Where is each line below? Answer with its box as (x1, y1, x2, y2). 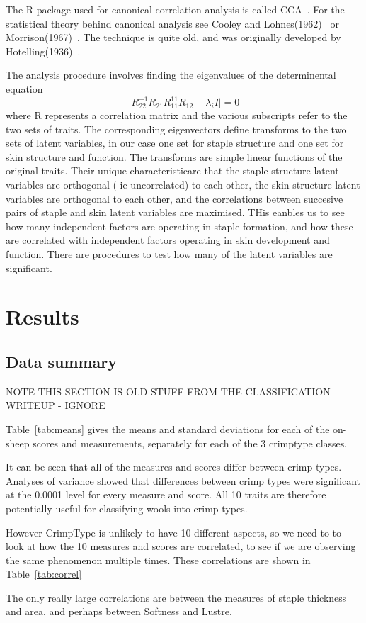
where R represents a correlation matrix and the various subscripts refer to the (6, 108, 348, 123)
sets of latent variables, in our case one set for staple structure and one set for (6, 135, 344, 150)
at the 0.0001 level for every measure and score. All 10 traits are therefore (6, 487, 326, 502)
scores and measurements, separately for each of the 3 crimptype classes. (33, 435, 348, 450)
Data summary (6, 350, 118, 372)
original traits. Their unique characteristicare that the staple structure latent (6, 163, 339, 178)
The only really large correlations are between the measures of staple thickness (6, 590, 347, 605)
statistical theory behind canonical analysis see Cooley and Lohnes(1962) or (6, 16, 339, 30)
